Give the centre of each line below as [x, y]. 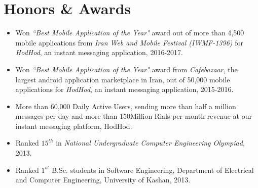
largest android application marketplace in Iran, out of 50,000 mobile [123, 79]
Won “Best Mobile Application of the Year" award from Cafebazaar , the [126, 69]
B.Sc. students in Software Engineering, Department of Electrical [153, 170]
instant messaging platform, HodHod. [74, 126]
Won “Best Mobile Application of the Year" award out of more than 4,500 [130, 33]
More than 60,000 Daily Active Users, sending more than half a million [126, 106]
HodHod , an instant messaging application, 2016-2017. [99, 52]
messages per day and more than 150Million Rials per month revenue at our [134, 116]
